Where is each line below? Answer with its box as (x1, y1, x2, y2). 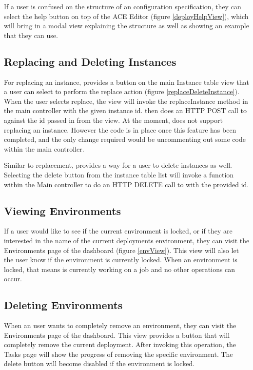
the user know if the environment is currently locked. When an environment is (4, 254, 237, 265)
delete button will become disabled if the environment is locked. (4, 358, 195, 369)
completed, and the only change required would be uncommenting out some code (4, 134, 246, 144)
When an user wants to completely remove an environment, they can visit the (4, 320, 236, 331)
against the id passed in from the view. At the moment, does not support (4, 115, 223, 125)
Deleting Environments (4, 297, 123, 312)
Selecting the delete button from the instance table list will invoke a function (4, 169, 234, 179)
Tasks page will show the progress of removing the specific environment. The (4, 349, 233, 359)
